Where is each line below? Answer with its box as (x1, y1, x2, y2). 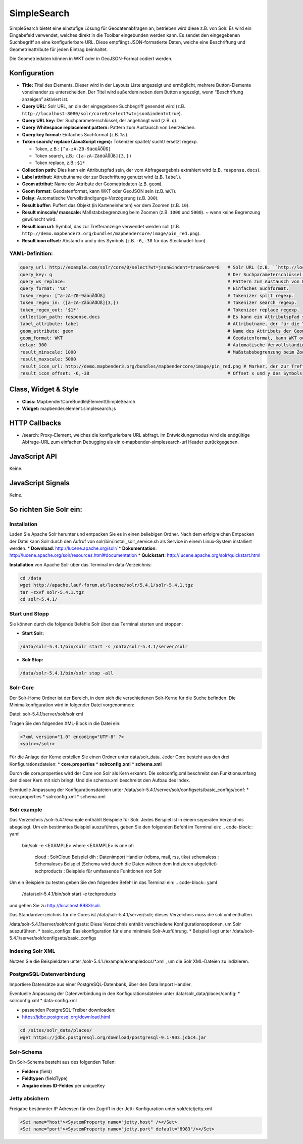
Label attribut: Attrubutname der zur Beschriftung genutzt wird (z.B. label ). (22, 174, 182, 180)
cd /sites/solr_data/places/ (20, 1027, 92, 1033)
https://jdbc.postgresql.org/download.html (22, 1014, 111, 1020)
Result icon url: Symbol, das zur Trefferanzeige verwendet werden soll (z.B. (22, 223, 180, 229)
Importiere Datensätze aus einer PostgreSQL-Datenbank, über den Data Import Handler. (9, 981, 192, 987)
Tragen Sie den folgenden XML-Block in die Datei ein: (9, 720, 121, 726)
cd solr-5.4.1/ (20, 596, 58, 602)
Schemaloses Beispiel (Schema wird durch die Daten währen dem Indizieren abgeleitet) (34, 861, 217, 867)
